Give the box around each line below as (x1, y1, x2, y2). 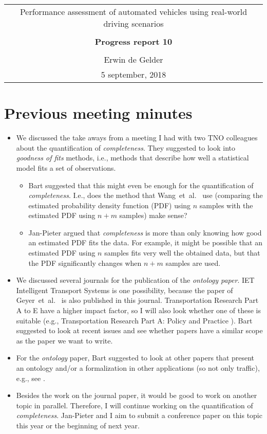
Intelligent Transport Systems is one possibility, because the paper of (16, 284, 233, 295)
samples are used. (165, 257, 221, 268)
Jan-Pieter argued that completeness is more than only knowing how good (28, 227, 262, 238)
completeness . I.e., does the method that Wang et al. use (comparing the (28, 190, 263, 201)
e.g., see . (16, 372, 45, 383)
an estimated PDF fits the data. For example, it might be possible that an (28, 237, 262, 248)
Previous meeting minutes (4, 102, 193, 123)
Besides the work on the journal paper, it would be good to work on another (16, 390, 257, 401)
